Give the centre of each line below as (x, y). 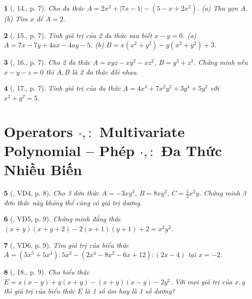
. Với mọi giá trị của (201, 281)
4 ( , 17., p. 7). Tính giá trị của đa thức (62, 88)
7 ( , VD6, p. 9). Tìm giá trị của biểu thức (66, 245)
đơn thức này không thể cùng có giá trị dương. (73, 202)
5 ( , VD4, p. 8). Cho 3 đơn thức (52, 193)
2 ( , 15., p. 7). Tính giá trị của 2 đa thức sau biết (78, 35)
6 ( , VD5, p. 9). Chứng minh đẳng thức (63, 219)
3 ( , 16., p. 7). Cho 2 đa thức (47, 62)
